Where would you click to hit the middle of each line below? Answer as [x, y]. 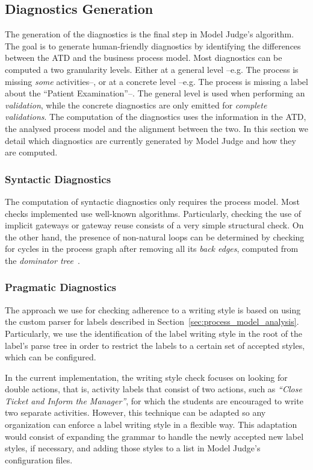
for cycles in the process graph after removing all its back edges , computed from [152, 249]
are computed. [31, 152]
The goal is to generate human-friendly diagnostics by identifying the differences [153, 45]
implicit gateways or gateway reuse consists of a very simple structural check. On [154, 225]
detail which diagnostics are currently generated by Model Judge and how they [150, 140]
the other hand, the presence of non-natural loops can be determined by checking [155, 237]
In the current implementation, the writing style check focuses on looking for [146, 377]
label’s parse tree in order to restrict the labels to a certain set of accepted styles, [155, 345]
